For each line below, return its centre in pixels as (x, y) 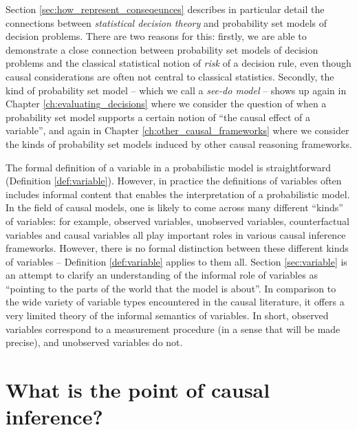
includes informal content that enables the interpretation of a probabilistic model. (178, 194)
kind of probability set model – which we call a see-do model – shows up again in (176, 90)
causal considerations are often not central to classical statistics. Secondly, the (170, 76)
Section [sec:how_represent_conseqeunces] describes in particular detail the (165, 9)
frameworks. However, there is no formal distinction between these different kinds (177, 248)
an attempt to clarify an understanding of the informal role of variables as (162, 275)
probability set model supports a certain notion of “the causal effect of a (158, 117)
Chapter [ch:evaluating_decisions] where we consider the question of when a (166, 104)
